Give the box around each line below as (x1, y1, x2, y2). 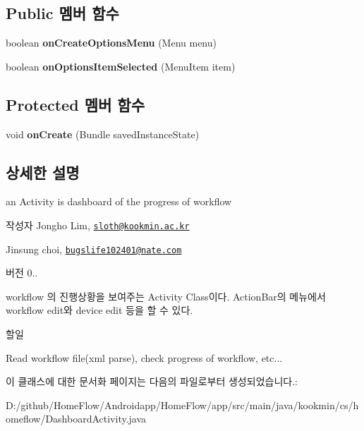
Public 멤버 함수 (6, 2, 119, 24)
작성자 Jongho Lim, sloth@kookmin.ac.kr (6, 217, 190, 232)
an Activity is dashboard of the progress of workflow (6, 194, 232, 209)
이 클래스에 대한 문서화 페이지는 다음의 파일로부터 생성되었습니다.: (6, 374, 298, 389)
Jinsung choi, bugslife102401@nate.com (6, 241, 182, 256)
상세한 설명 (6, 161, 80, 183)
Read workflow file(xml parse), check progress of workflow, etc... (6, 350, 283, 365)
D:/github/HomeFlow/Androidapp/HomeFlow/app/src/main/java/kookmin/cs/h (6, 397, 359, 412)
